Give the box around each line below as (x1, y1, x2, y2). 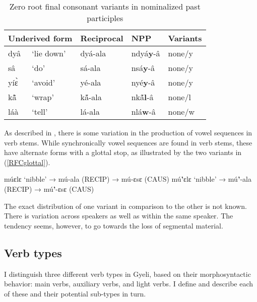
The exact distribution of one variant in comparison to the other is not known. (4, 200, 247, 211)
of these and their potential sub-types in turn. (4, 288, 146, 298)
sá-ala (80, 62, 101, 73)
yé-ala (80, 77, 101, 88)
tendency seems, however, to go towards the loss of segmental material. (4, 220, 223, 231)
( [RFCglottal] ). (4, 157, 50, 167)
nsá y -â (131, 62, 155, 73)
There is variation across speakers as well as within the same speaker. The (4, 210, 233, 221)
